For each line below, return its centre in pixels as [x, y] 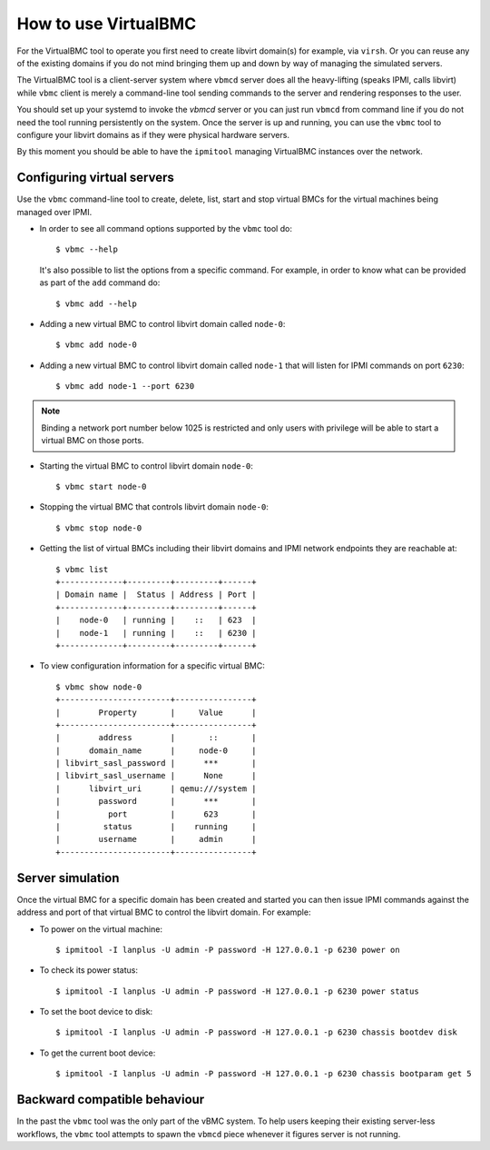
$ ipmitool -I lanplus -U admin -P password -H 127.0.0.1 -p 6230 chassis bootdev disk [257, 1032]
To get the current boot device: [98, 1053]
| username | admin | [157, 839]
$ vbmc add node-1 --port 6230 [125, 387]
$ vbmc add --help [97, 303]
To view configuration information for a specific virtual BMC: [152, 666]
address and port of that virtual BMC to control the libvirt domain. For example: [164, 912]
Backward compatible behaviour [111, 1100]
